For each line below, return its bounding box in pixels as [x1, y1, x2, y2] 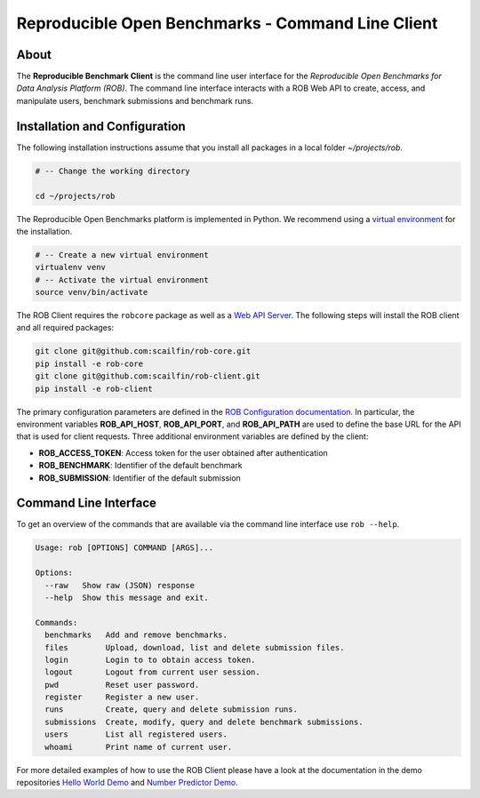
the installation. [16, 226, 73, 236]
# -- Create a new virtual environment [35, 250, 209, 259]
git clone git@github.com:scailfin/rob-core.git [35, 347, 252, 356]
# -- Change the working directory [35, 165, 190, 176]
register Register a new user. [44, 692, 200, 702]
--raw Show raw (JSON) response [44, 580, 196, 590]
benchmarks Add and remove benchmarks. [44, 630, 228, 640]
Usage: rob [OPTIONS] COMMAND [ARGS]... [35, 543, 213, 553]
